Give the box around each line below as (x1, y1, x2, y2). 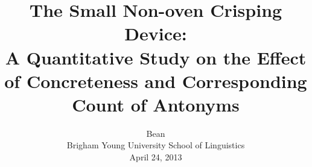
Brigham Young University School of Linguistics (66, 139, 245, 151)
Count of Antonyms (72, 92, 240, 116)
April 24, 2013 (129, 151, 182, 163)
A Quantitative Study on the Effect (5, 45, 307, 69)
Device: (124, 21, 187, 46)
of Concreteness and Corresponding (4, 68, 307, 93)
